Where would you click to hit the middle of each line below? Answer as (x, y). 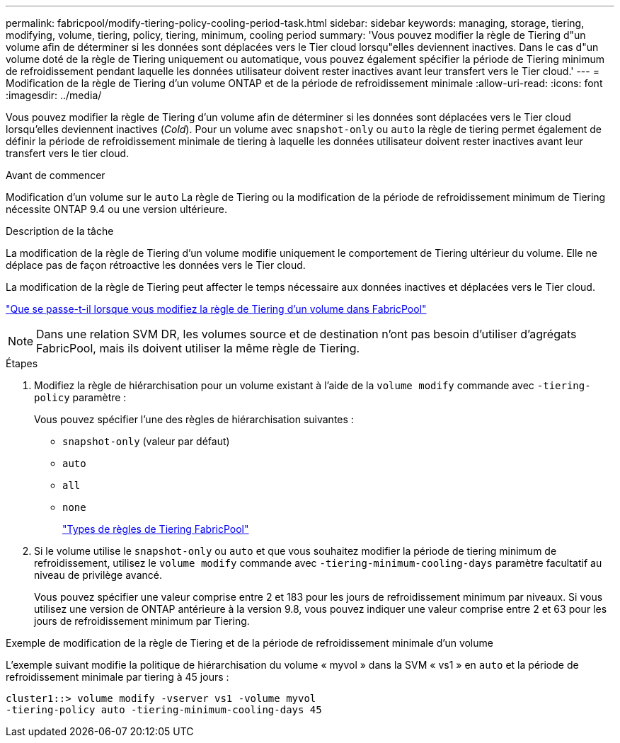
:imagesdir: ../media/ (54, 95)
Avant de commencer (56, 175)
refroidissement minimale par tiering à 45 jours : (117, 677)
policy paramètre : (80, 397)
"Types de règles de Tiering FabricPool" (156, 529)
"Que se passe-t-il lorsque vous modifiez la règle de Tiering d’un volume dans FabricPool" (216, 309)
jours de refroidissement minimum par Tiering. (142, 621)
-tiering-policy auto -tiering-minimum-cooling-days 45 (164, 710)
